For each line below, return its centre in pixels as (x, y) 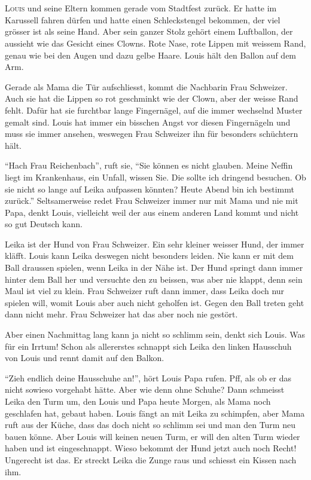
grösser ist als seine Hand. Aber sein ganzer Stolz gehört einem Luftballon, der (149, 31)
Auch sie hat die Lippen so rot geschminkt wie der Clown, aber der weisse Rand (152, 98)
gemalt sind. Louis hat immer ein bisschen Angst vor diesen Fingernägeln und (148, 122)
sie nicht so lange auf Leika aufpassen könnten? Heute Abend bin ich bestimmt (150, 189)
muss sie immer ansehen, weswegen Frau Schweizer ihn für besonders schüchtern (152, 134)
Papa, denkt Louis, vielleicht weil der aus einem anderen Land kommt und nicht (152, 212)
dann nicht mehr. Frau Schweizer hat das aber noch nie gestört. (121, 314)
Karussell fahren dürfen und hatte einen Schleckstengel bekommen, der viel (143, 19)
